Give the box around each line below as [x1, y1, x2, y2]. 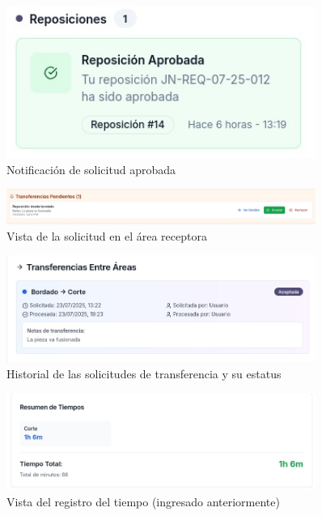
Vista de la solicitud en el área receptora [6, 227, 207, 244]
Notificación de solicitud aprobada [6, 160, 176, 177]
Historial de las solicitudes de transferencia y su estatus [6, 365, 282, 382]
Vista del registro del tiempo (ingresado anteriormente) [6, 493, 280, 510]
